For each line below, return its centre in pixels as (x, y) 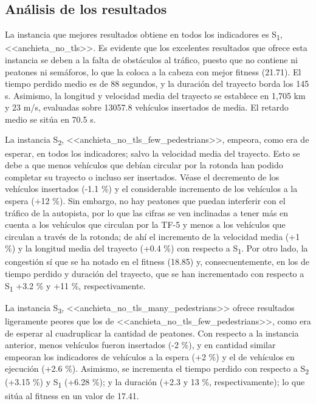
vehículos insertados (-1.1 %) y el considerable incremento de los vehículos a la (151, 189)
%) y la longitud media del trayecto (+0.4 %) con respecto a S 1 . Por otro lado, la (156, 249)
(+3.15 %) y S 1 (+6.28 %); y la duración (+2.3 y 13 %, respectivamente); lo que (155, 383)
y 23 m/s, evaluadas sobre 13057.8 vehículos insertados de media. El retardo (147, 107)
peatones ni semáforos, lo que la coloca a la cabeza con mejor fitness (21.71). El (153, 71)
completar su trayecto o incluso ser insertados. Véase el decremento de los (142, 176)
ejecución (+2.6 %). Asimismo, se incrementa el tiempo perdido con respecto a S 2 (157, 369)
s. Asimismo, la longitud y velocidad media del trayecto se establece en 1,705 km (155, 95)
